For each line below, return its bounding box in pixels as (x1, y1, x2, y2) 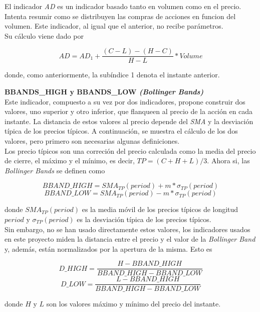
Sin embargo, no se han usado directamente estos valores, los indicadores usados (5, 224, 250, 234)
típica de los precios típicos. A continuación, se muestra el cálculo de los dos (5, 126, 238, 136)
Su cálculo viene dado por (5, 30, 84, 41)
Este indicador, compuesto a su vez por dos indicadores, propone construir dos (5, 96, 245, 107)
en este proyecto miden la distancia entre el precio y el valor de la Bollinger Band (5, 234, 255, 244)
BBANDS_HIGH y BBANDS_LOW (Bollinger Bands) (5, 86, 204, 97)
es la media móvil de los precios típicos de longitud (82, 204, 238, 215)
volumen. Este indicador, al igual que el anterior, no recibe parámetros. (5, 21, 223, 31)
